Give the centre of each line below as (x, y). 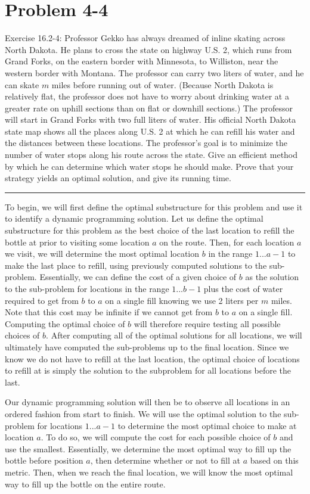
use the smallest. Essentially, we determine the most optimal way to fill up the (148, 448)
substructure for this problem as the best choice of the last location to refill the (150, 230)
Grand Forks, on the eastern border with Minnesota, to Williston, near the (142, 61)
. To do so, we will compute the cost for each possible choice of (156, 437)
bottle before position (44, 460)
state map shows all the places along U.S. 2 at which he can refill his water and (150, 131)
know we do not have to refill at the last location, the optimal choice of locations (152, 358)
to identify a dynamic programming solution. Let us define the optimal (134, 218)
